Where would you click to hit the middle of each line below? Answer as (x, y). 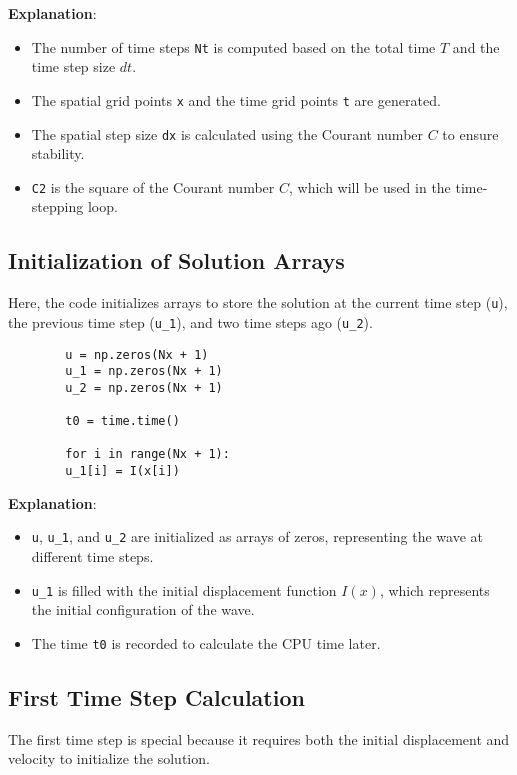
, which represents (434, 589)
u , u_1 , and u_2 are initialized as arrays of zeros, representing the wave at (257, 536)
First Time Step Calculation (156, 696)
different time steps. (92, 556)
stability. (58, 153)
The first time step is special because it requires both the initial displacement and (259, 738)
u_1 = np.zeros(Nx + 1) (144, 371)
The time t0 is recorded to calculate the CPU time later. (206, 642)
